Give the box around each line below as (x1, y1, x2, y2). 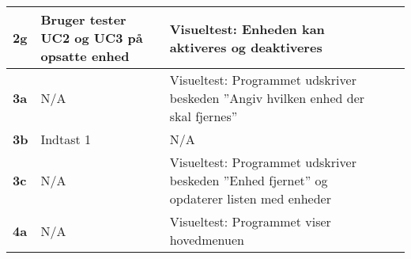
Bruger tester (40, 10, 126, 29)
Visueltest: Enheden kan (169, 19, 325, 38)
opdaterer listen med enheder (169, 189, 331, 208)
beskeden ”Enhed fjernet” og (169, 171, 328, 189)
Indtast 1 (40, 130, 92, 148)
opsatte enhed (40, 47, 130, 65)
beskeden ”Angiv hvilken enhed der (169, 89, 365, 107)
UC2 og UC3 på (40, 29, 143, 47)
